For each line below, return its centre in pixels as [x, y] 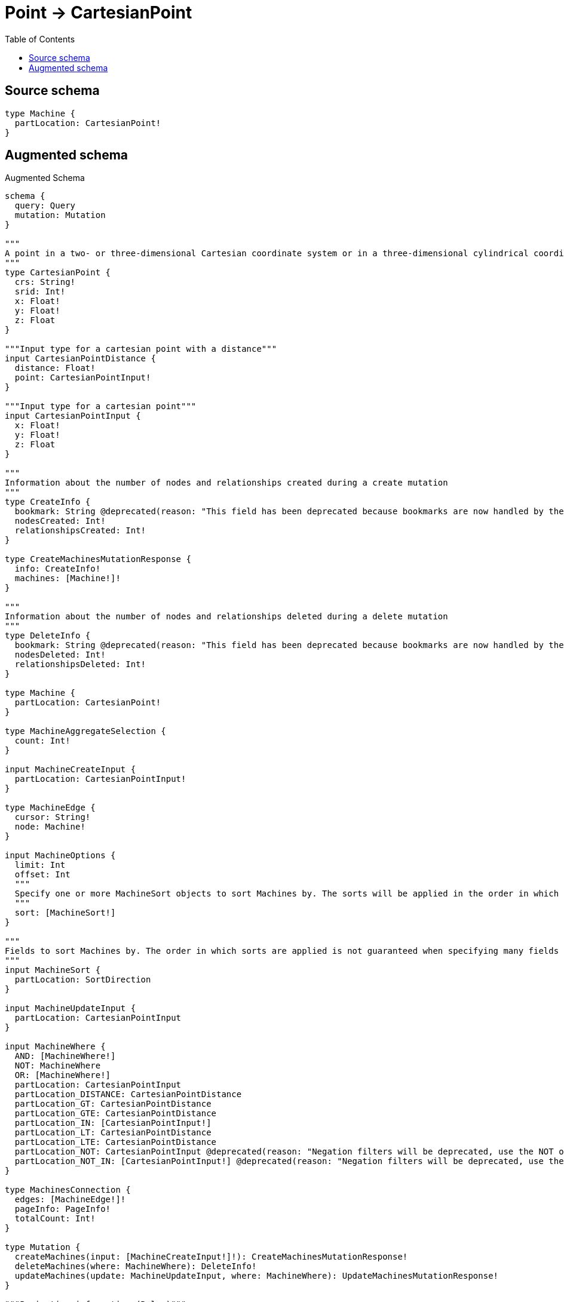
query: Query [45, 206]
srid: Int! [40, 292]
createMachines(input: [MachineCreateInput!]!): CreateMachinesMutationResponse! [211, 1257]
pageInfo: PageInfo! [63, 1209]
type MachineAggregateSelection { [85, 731]
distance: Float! [55, 368]
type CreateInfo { [48, 502]
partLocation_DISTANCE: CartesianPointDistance [128, 1094]
